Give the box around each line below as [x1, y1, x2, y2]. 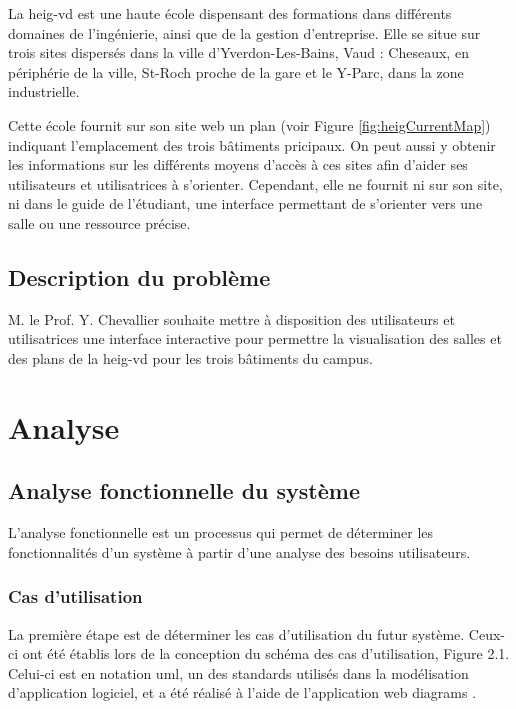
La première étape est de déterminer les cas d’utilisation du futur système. [8, 623, 465, 644]
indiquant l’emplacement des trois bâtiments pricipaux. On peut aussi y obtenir [8, 134, 496, 155]
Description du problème [8, 261, 271, 292]
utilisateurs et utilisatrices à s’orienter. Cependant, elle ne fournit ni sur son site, [8, 173, 503, 194]
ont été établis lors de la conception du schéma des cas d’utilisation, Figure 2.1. [22, 643, 510, 664]
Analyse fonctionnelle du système [8, 475, 361, 506]
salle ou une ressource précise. [8, 212, 191, 233]
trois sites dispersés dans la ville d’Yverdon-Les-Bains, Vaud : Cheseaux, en [8, 42, 469, 63]
